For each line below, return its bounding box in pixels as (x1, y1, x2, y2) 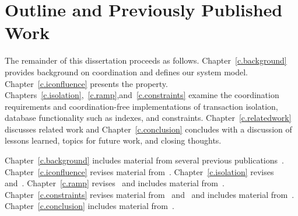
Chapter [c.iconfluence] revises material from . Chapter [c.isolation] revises (5, 165, 274, 177)
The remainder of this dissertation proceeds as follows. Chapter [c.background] (5, 54, 287, 67)
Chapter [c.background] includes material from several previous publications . (5, 154, 284, 166)
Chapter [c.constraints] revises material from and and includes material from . (5, 188, 295, 200)
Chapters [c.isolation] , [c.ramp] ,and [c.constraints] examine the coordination (5, 89, 279, 101)
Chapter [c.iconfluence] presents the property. (5, 77, 168, 89)
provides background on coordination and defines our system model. (5, 65, 248, 78)
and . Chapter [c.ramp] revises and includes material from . (5, 177, 225, 189)
